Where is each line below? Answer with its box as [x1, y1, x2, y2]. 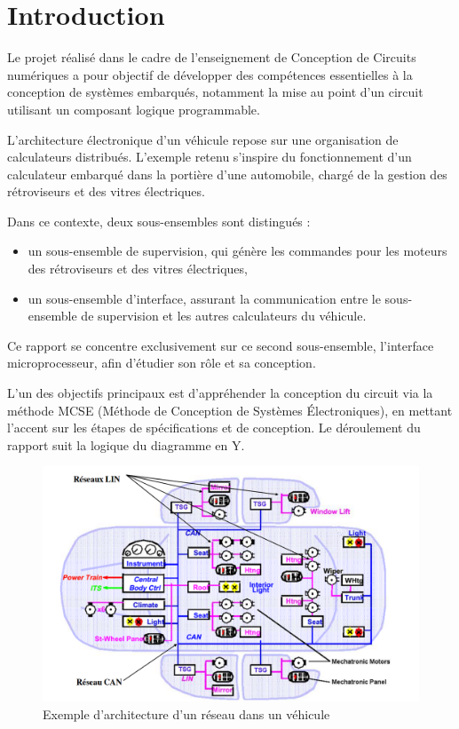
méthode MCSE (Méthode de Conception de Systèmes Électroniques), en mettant [7, 400, 453, 419]
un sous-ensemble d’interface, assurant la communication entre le [28, 289, 381, 307]
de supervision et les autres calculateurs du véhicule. [81, 306, 367, 325]
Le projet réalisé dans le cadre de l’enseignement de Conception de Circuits [7, 48, 416, 67]
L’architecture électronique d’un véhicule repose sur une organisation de [7, 130, 399, 148]
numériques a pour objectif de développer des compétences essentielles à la [7, 65, 413, 83]
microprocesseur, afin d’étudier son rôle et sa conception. [7, 353, 316, 372]
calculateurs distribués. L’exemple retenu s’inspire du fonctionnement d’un [7, 147, 412, 166]
